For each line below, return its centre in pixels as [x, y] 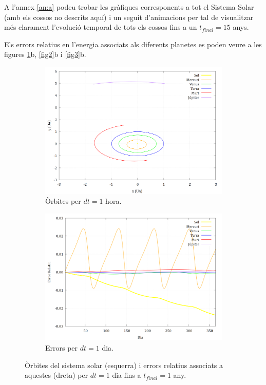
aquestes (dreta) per [56, 375]
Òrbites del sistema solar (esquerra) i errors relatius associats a [124, 365]
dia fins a [127, 375]
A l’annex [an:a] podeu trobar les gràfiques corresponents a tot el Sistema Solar [129, 7]
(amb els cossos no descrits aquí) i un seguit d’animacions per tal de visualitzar [129, 17]
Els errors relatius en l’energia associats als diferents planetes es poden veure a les [133, 44]
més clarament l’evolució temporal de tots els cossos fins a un [101, 27]
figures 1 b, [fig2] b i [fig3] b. [45, 54]
